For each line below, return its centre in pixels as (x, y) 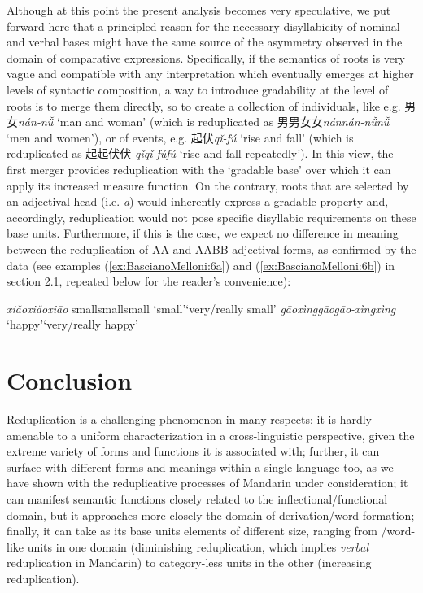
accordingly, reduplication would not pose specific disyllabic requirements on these (211, 217)
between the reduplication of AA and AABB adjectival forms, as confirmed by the (211, 249)
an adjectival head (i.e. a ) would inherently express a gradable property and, (198, 201)
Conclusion (70, 380)
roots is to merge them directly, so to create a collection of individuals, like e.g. (204, 105)
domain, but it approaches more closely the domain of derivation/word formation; (211, 515)
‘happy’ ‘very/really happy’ (72, 324)
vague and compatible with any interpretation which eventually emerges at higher (210, 74)
